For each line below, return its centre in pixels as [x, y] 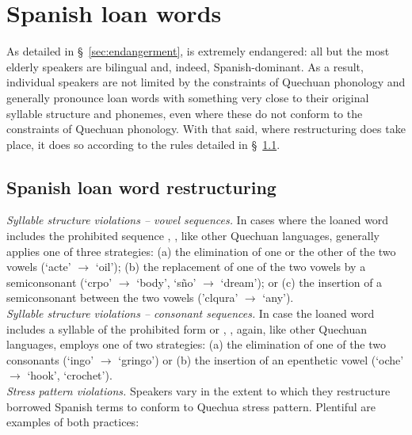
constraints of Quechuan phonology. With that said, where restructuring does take [206, 129]
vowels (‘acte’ [39, 267]
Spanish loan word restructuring [141, 187]
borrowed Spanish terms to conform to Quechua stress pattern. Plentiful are [191, 406]
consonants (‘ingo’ [50, 359]
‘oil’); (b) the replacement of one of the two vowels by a [231, 267]
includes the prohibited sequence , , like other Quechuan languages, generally [193, 236]
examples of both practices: [73, 422]
